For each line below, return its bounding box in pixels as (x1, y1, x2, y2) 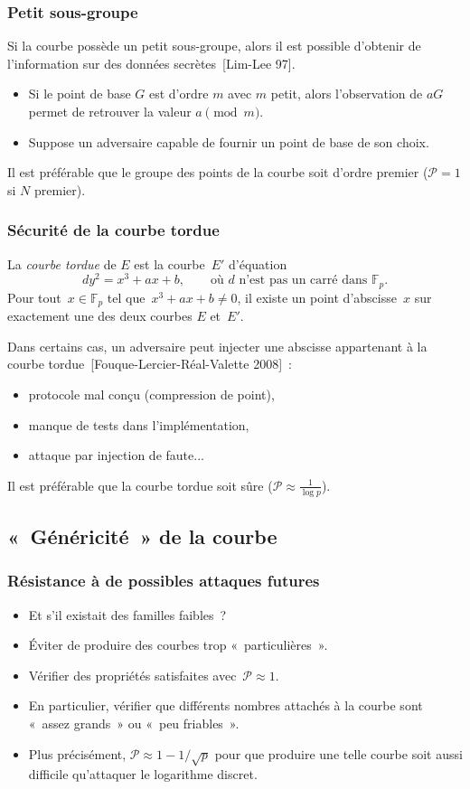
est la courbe (134, 254, 205, 273)
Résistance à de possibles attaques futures (7, 569, 320, 592)
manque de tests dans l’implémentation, (28, 415, 249, 434)
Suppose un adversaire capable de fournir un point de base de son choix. (28, 132, 429, 151)
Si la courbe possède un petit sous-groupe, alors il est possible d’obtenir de (7, 36, 421, 55)
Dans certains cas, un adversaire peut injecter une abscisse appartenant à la (7, 336, 428, 355)
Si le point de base (28, 84, 131, 103)
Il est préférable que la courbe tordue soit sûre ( (7, 475, 273, 494)
